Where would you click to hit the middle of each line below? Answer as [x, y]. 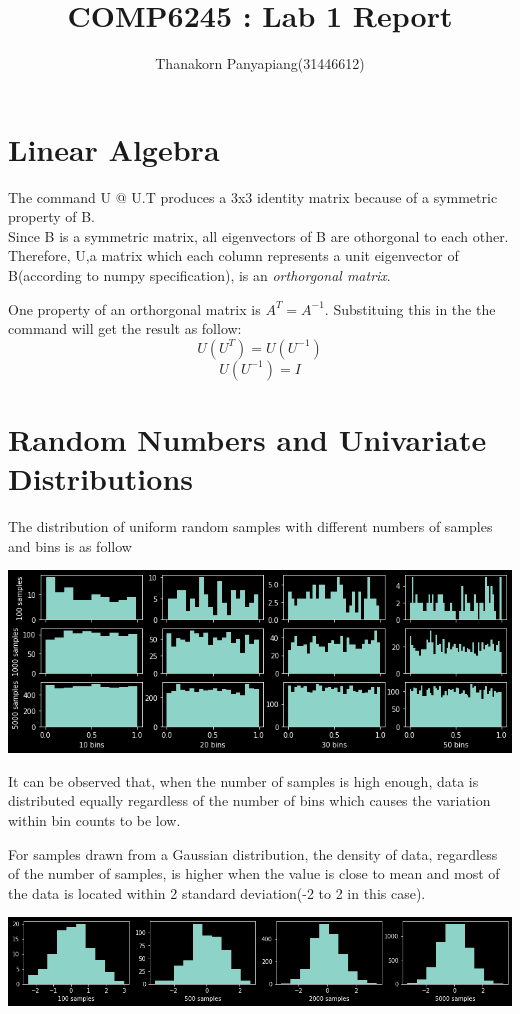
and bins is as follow [70, 545]
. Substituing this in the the [410, 308]
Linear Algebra [114, 148]
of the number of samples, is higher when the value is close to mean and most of [254, 873]
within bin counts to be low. [94, 819]
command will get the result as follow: [125, 328]
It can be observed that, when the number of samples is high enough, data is [243, 780]
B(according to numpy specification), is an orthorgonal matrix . [199, 275]
